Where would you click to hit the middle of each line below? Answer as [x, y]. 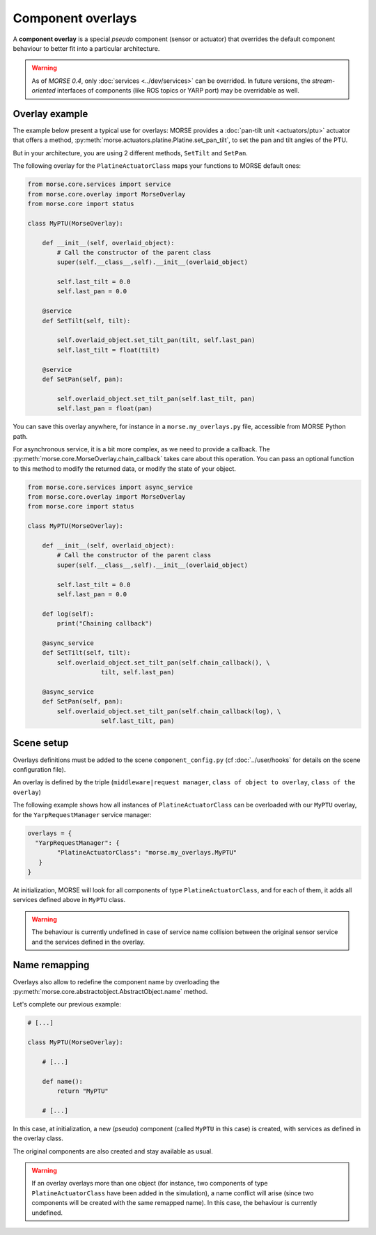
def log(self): [68, 614]
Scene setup [41, 743]
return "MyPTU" [83, 1091]
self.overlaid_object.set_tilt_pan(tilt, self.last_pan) [156, 340]
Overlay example [50, 114]
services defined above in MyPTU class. [69, 900]
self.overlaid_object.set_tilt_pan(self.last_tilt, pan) [156, 398]
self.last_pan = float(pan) [105, 409]
